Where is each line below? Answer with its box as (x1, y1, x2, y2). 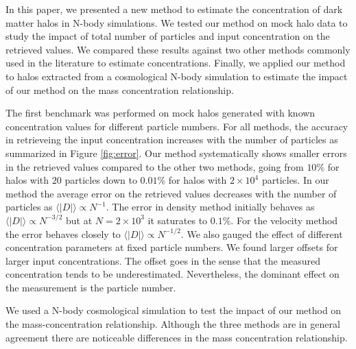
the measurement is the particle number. (5, 280, 176, 294)
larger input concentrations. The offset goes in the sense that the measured (5, 253, 321, 267)
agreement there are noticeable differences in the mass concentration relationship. (5, 330, 348, 344)
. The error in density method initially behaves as (106, 200, 315, 214)
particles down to (64, 173, 137, 187)
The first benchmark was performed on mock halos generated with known (5, 106, 316, 120)
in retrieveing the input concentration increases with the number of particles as (5, 132, 338, 147)
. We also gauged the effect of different (180, 226, 343, 241)
